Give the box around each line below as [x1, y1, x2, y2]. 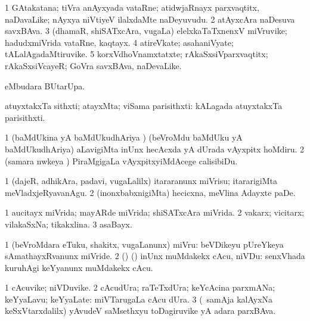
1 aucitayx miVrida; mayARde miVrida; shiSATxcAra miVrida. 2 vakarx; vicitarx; [5, 206, 305, 219]
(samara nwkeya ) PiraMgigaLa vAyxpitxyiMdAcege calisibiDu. [5, 154, 238, 167]
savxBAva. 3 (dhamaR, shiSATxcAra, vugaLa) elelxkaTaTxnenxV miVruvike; [5, 24, 287, 37]
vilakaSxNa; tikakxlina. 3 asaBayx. [5, 217, 132, 230]
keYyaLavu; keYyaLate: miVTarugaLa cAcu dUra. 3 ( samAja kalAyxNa [5, 292, 273, 305]
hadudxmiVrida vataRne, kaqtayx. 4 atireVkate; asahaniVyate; [5, 36, 234, 48]
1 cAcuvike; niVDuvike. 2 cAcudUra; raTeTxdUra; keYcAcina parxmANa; [5, 281, 275, 294]
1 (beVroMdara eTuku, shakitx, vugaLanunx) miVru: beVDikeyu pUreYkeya [5, 238, 284, 250]
